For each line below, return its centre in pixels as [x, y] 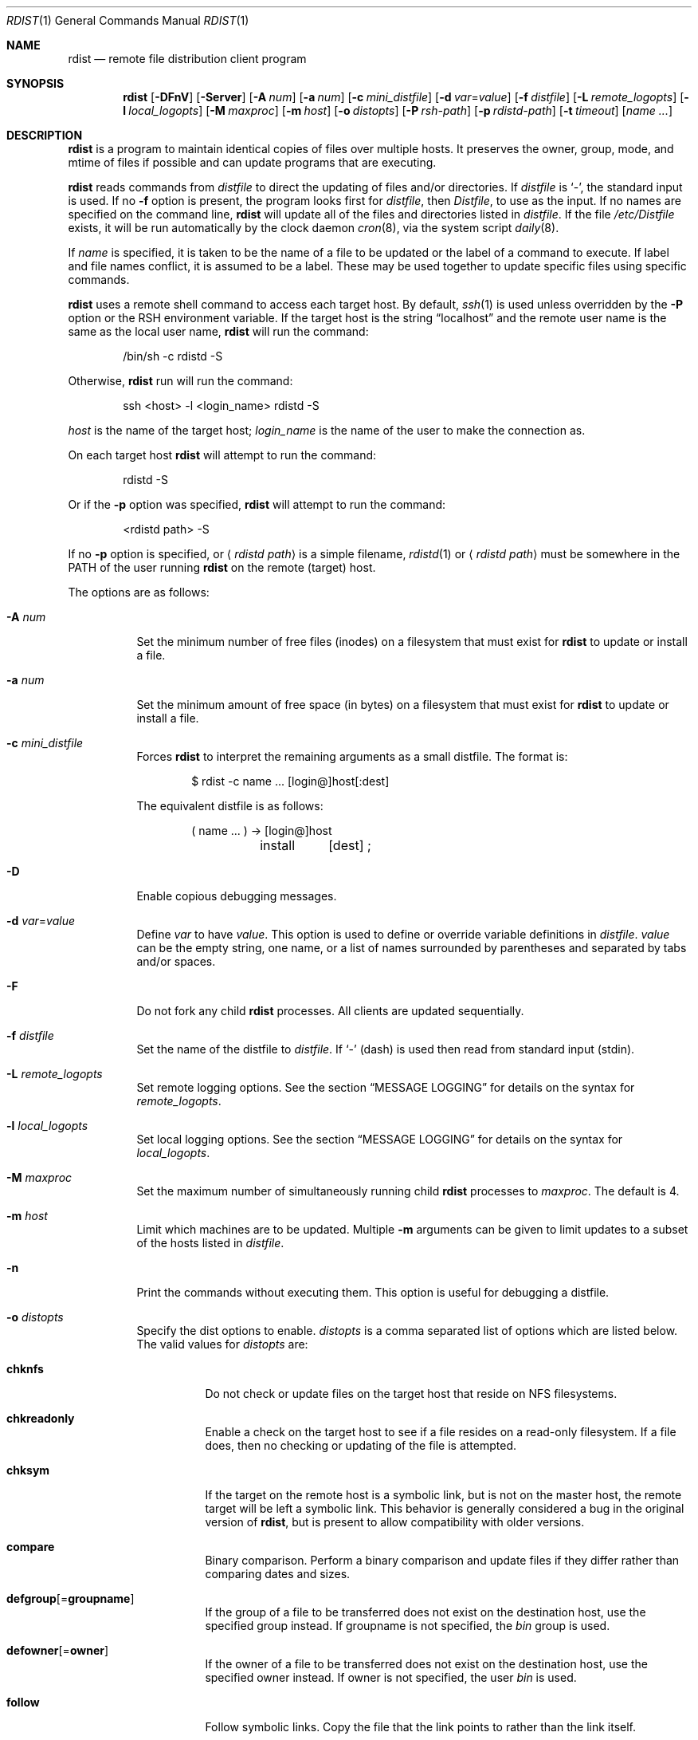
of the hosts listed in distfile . [210, 1243]
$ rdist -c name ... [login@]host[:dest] [290, 781]
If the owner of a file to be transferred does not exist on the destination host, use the [426, 1664]
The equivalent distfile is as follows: [230, 806]
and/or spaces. [176, 961]
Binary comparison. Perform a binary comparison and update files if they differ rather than [442, 1560]
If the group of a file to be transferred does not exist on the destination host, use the [425, 1612]
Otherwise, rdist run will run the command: [180, 381]
